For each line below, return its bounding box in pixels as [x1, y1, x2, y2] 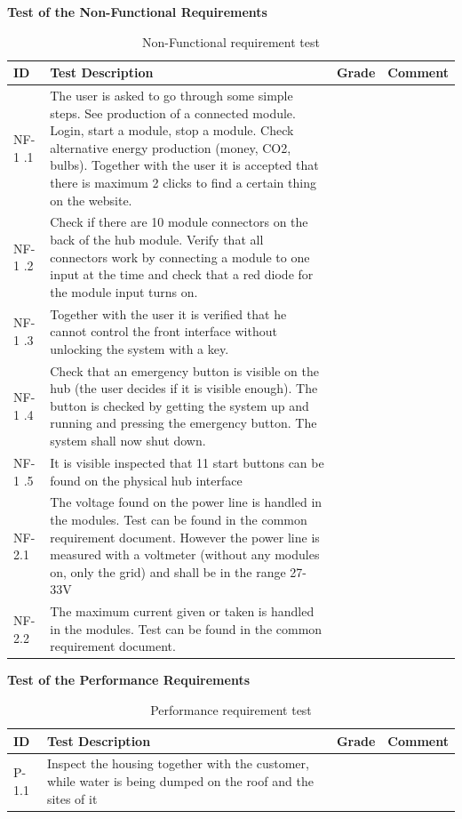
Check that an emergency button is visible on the [50, 361, 320, 380]
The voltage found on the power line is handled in [50, 493, 323, 511]
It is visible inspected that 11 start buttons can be [50, 453, 324, 471]
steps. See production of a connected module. [50, 103, 296, 122]
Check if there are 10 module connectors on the [50, 213, 308, 231]
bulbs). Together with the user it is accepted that [50, 156, 319, 174]
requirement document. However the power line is [50, 527, 320, 546]
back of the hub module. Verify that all [50, 230, 264, 249]
